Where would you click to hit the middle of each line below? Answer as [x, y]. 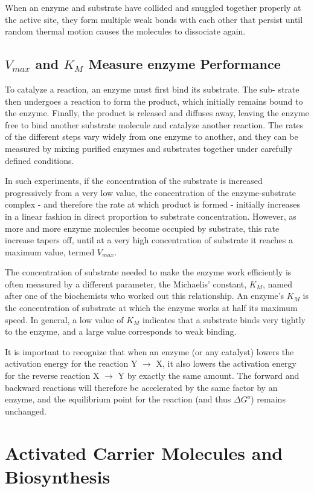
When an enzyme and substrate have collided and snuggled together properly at [153, 7]
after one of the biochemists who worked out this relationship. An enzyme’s [145, 296]
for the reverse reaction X [52, 376]
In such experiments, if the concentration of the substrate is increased [134, 181]
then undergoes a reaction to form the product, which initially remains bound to [154, 101]
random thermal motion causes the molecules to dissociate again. [125, 31]
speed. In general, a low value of [64, 319]
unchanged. [26, 411]
